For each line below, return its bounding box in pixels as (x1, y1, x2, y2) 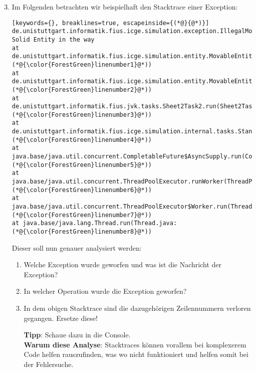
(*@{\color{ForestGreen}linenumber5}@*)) (12, 161, 152, 168)
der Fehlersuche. (24, 359, 74, 369)
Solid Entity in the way (12, 36, 95, 43)
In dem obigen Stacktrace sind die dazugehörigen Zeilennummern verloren (24, 303, 251, 313)
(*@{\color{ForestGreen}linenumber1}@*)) (12, 61, 152, 68)
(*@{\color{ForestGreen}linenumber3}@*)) (12, 111, 152, 118)
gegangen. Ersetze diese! (24, 312, 98, 323)
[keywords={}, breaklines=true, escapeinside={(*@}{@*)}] (12, 19, 209, 27)
